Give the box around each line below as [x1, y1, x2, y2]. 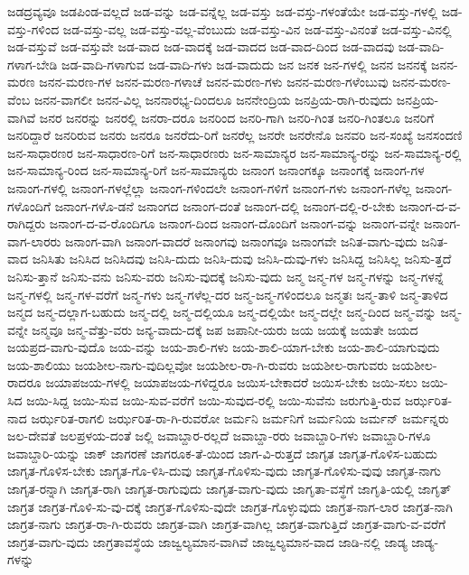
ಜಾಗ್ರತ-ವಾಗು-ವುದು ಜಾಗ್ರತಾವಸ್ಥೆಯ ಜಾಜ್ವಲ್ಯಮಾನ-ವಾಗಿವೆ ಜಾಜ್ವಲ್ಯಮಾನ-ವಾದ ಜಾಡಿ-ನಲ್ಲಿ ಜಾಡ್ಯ [7, 532, 408, 551]
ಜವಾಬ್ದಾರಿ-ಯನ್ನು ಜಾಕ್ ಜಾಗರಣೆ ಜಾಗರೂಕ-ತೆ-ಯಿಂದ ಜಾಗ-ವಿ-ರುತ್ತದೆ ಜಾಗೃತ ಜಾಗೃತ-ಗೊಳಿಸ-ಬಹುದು [7, 443, 438, 462]
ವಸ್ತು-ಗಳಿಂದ [7, 19, 60, 38]
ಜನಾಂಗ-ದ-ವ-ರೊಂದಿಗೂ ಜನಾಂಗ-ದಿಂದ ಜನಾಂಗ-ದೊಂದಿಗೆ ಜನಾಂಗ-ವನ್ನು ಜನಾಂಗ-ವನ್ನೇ [49, 214, 420, 233]
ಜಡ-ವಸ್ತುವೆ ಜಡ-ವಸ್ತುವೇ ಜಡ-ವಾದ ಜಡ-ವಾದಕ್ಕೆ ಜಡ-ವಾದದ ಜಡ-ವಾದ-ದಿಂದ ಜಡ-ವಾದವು [7, 37, 395, 56]
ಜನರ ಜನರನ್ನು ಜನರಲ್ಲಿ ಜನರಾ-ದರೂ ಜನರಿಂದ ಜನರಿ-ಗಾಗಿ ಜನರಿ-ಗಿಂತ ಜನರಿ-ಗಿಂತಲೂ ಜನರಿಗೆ [39, 107, 435, 126]
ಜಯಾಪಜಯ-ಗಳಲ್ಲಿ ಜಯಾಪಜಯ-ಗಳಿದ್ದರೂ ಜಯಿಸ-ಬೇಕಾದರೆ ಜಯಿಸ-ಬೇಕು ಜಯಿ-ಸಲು [45, 373, 417, 392]
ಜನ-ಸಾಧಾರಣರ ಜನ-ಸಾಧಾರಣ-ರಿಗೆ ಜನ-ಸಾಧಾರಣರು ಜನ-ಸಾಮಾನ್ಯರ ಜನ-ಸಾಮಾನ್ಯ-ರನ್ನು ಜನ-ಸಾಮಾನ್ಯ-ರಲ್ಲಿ [7, 143, 462, 162]
